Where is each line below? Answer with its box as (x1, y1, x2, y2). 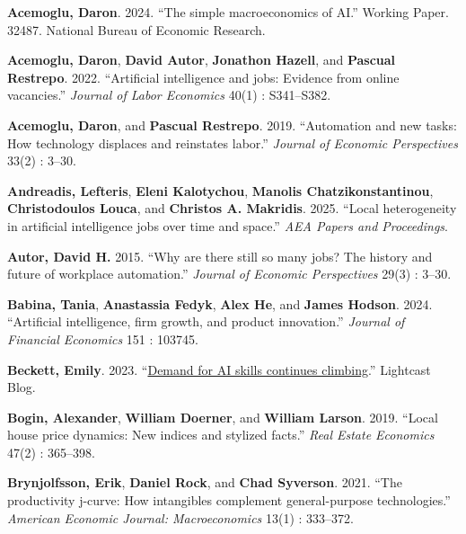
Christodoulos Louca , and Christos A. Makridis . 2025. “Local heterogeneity (7, 199, 457, 218)
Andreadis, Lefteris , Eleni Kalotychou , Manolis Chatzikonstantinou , (7, 181, 434, 200)
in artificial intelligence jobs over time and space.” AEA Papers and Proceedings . (7, 216, 448, 235)
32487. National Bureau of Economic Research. (7, 20, 266, 39)
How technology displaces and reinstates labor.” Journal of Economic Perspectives (7, 133, 458, 152)
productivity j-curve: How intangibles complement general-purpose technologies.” (7, 491, 451, 510)
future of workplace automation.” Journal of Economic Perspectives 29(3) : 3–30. (7, 264, 452, 283)
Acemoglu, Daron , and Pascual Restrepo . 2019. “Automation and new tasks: (7, 115, 457, 134)
